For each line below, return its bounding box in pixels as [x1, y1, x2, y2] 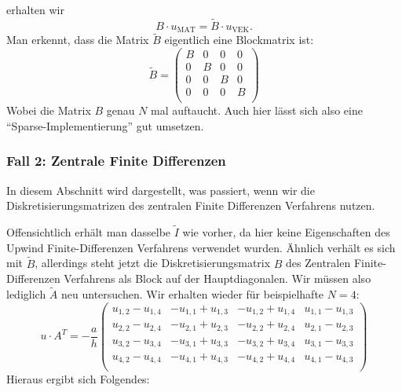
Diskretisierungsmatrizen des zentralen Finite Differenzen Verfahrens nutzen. [6, 197, 375, 214]
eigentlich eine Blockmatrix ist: [164, 31, 314, 48]
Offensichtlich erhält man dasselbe [6, 224, 171, 240]
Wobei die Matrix [6, 102, 91, 119]
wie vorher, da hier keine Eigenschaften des [182, 224, 390, 240]
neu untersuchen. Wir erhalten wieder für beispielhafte [61, 285, 324, 302]
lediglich [6, 285, 46, 302]
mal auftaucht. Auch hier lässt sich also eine [151, 102, 363, 119]
